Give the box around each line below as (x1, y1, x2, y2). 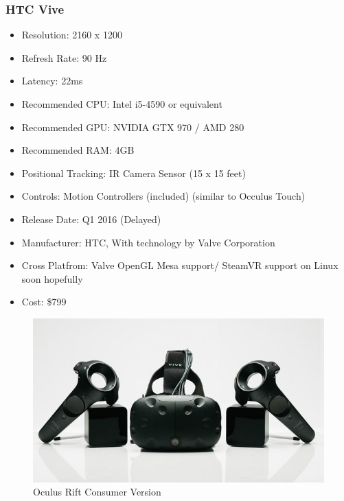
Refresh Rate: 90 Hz (21, 50, 107, 65)
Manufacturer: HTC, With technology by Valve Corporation (21, 235, 275, 249)
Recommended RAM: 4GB (21, 143, 135, 157)
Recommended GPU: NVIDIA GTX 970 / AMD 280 (21, 119, 244, 134)
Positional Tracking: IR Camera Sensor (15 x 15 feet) (21, 165, 246, 180)
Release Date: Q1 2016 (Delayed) (21, 211, 161, 226)
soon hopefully (21, 271, 83, 286)
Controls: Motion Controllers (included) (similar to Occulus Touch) (21, 189, 306, 203)
